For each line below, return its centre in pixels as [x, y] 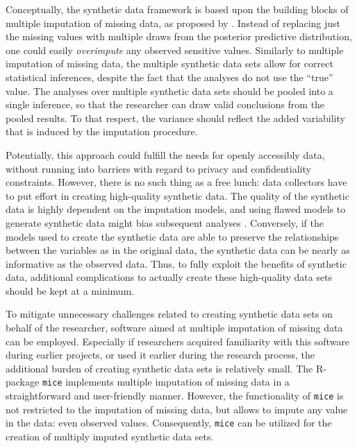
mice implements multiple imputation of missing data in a [166, 382]
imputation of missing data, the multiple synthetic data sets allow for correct [169, 63]
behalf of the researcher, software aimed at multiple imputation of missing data [174, 328]
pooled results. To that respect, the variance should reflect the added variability [175, 118]
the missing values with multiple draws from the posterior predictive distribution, [179, 36]
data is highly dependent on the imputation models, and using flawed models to [176, 209]
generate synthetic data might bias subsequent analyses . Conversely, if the [165, 222]
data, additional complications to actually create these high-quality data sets [169, 277]
